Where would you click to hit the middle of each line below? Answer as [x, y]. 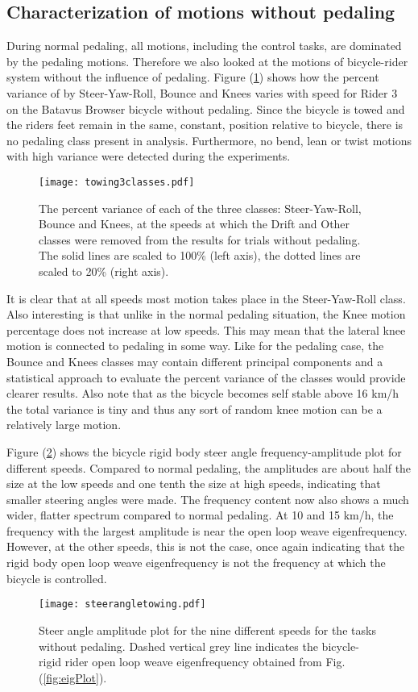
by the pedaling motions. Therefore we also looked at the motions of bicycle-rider [207, 61]
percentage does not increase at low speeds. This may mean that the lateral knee [206, 329]
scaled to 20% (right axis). [104, 271]
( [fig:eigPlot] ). [73, 677]
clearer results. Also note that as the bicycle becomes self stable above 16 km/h [203, 393]
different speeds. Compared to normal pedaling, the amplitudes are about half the [209, 467]
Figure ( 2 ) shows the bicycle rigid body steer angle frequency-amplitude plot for [204, 451]
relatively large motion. [64, 425]
